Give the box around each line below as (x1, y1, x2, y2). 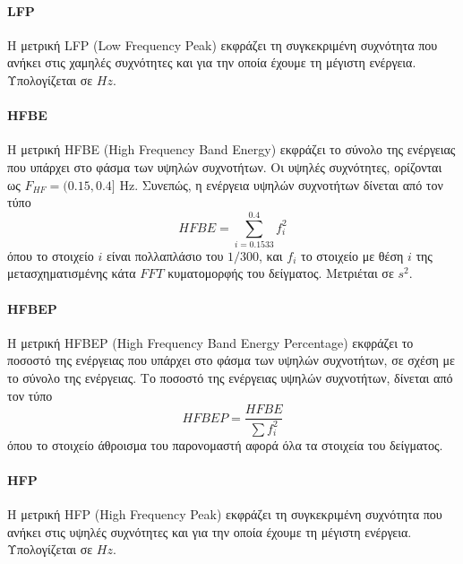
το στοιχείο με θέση (301, 246, 404, 265)
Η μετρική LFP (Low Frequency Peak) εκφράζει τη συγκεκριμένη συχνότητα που (7, 35, 438, 54)
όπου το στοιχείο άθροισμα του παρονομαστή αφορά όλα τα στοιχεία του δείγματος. (7, 435, 443, 454)
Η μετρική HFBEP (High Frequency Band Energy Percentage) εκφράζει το (7, 333, 414, 351)
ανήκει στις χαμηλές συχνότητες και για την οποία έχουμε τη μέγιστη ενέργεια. (7, 53, 416, 72)
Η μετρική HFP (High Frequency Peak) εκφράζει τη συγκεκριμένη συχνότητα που (7, 505, 442, 524)
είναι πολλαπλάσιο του (106, 246, 224, 265)
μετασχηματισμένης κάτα (7, 264, 136, 282)
